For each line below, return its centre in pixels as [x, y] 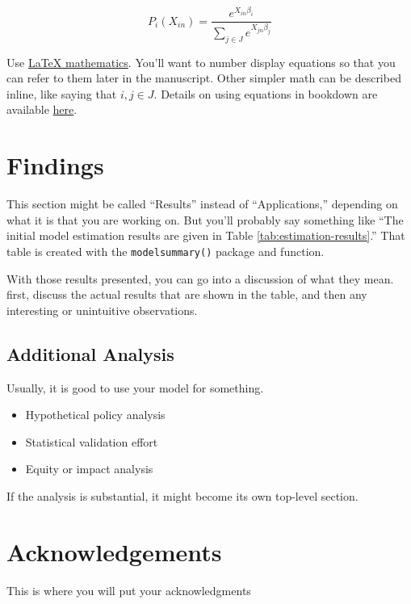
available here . [42, 109]
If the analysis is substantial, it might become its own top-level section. [182, 495]
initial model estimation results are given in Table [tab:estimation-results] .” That [206, 235]
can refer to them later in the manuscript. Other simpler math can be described [204, 78]
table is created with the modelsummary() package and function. [166, 251]
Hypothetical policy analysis [95, 415]
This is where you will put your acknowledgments [129, 590]
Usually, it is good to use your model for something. [135, 387]
